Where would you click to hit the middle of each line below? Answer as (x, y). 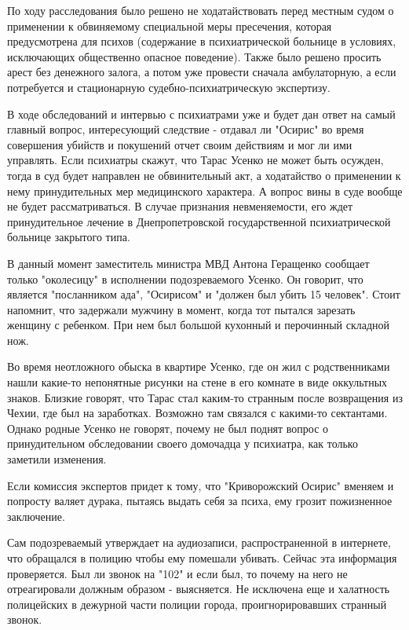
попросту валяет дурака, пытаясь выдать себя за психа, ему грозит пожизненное (200, 501)
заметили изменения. (57, 459)
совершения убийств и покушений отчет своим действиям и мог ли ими (180, 144)
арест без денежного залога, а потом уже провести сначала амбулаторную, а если (202, 72)
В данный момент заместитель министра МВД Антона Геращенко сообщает (188, 263)
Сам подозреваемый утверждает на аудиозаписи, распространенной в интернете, (199, 542)
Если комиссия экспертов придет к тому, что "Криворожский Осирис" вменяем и (201, 485)
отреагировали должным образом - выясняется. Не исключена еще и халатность (199, 589)
